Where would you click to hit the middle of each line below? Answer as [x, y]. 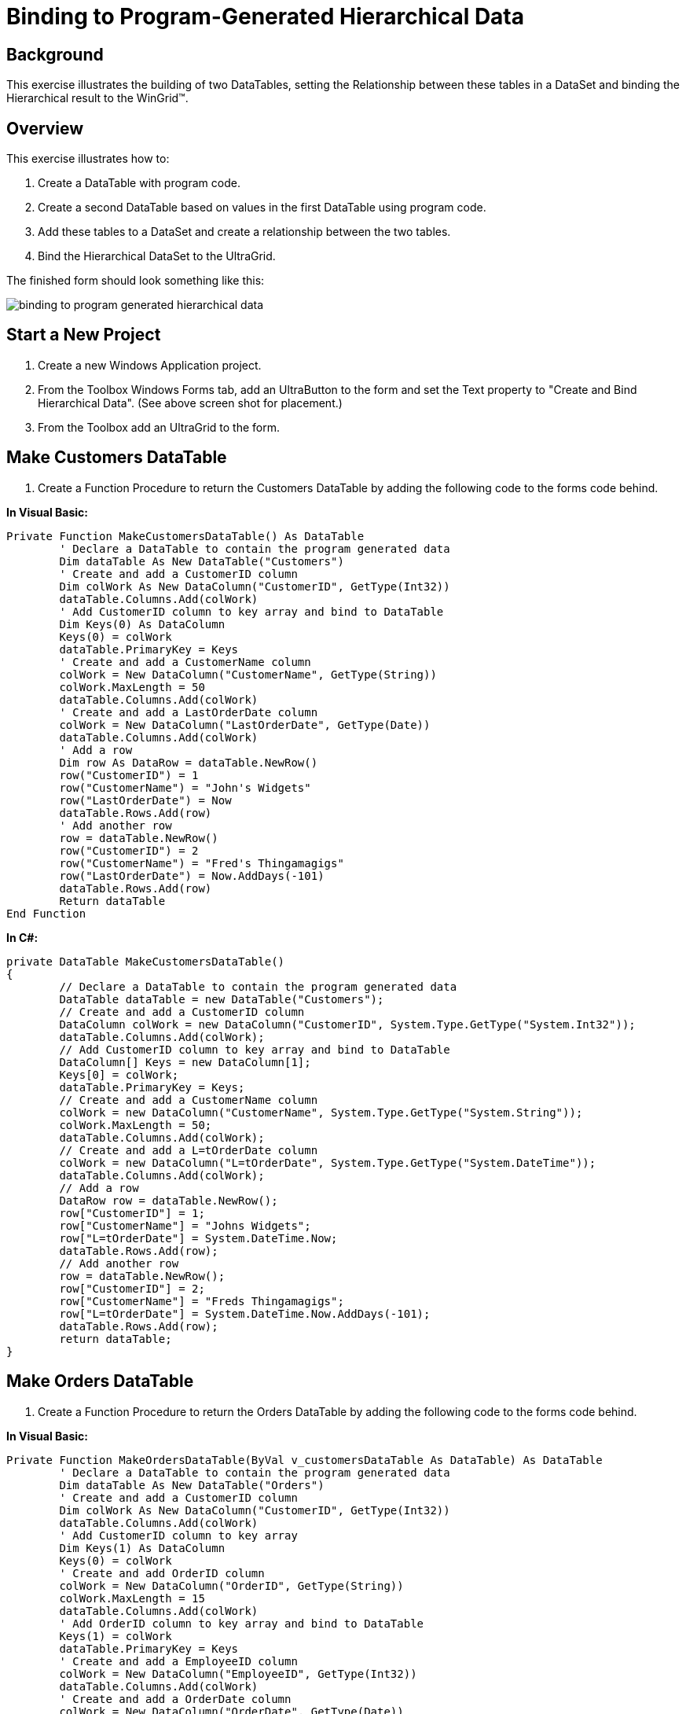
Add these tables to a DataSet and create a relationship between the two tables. [244, 232]
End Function [46, 913]
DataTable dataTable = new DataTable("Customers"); [222, 999]
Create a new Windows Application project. [150, 365]
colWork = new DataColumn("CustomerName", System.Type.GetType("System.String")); [321, 1112]
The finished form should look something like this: [136, 281]
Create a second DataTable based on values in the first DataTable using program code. [262, 208]
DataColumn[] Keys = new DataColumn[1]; [185, 1062]
